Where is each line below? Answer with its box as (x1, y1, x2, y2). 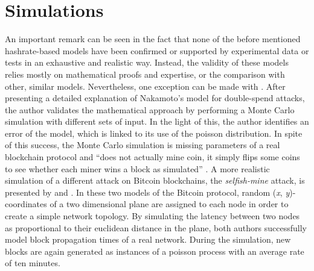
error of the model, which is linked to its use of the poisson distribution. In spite (5, 126, 303, 139)
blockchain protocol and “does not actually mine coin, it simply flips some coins (5, 151, 300, 163)
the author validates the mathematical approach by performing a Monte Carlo (5, 103, 295, 116)
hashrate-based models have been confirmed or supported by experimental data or (5, 44, 309, 57)
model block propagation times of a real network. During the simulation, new (5, 233, 291, 246)
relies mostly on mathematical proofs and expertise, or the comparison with (5, 67, 285, 80)
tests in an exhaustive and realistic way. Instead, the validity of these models (5, 56, 289, 69)
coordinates (5, 198, 47, 210)
